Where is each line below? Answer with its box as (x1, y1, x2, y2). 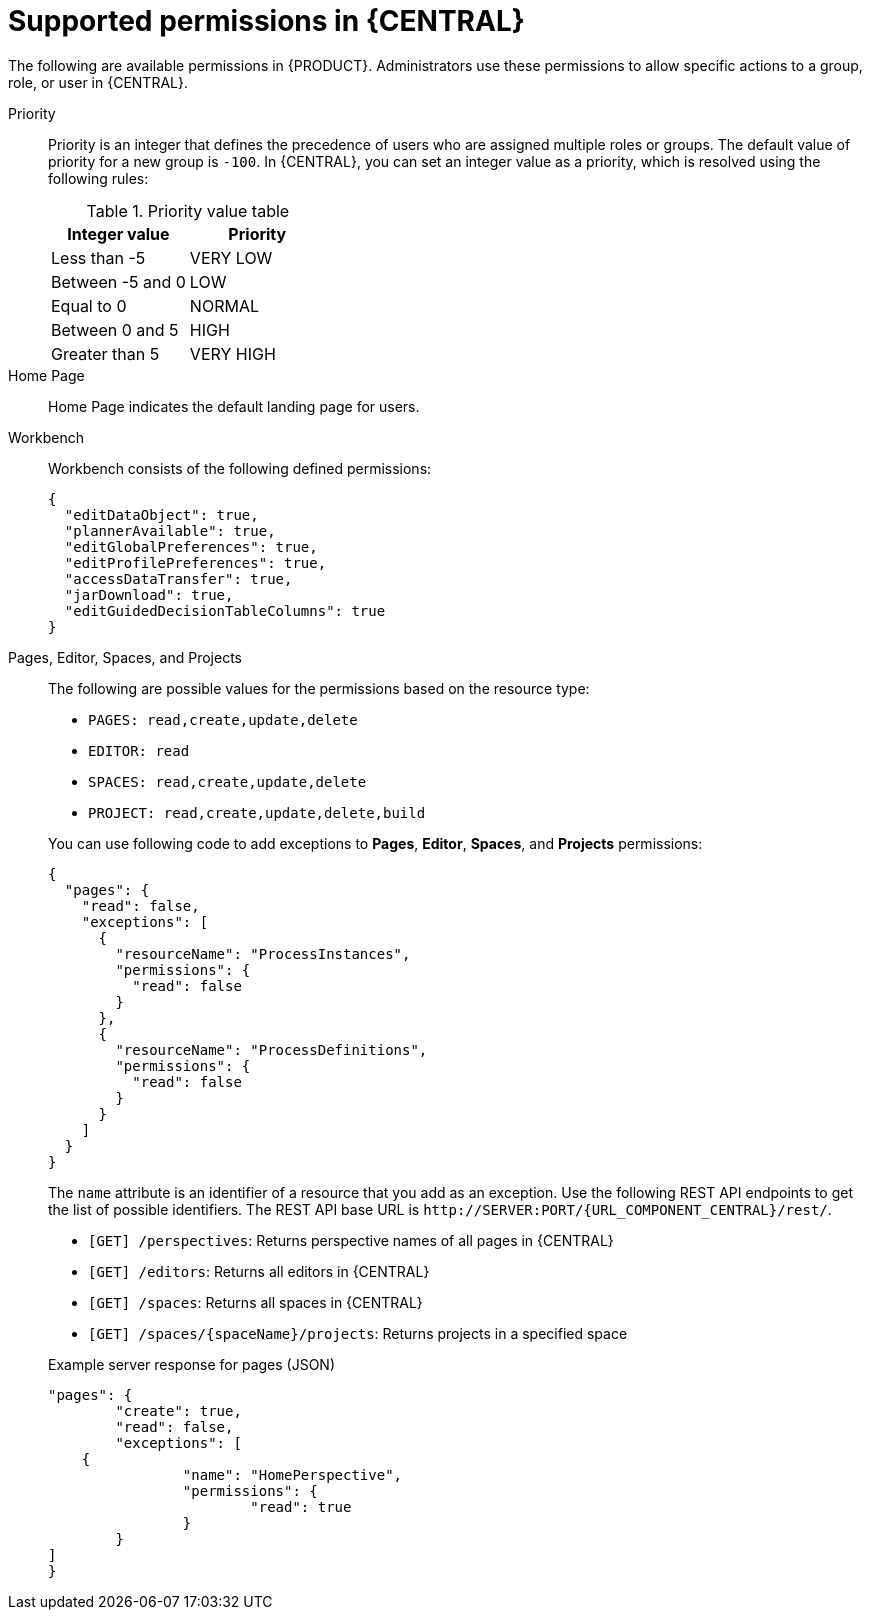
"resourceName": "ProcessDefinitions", (115, 1041, 428, 1058)
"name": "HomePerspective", (182, 1466, 403, 1483)
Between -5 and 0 (51, 271, 186, 292)
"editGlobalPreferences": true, (64, 538, 318, 555)
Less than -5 (51, 247, 146, 268)
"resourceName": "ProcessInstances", (115, 945, 411, 962)
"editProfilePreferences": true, (64, 554, 327, 571)
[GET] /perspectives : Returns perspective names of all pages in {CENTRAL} (88, 1231, 614, 1249)
